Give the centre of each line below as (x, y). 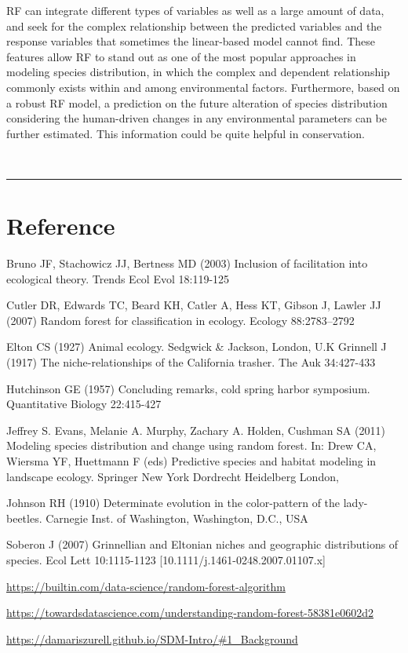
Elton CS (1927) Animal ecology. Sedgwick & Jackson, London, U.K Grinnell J (197, 347)
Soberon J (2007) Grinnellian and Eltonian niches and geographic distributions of (202, 544)
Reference (61, 226)
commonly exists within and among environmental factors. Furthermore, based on (203, 87)
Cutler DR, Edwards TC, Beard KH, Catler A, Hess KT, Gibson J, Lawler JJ (194, 305)
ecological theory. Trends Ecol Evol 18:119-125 (118, 278)
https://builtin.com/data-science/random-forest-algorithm (146, 586)
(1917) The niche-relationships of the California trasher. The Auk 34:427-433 (191, 362)
